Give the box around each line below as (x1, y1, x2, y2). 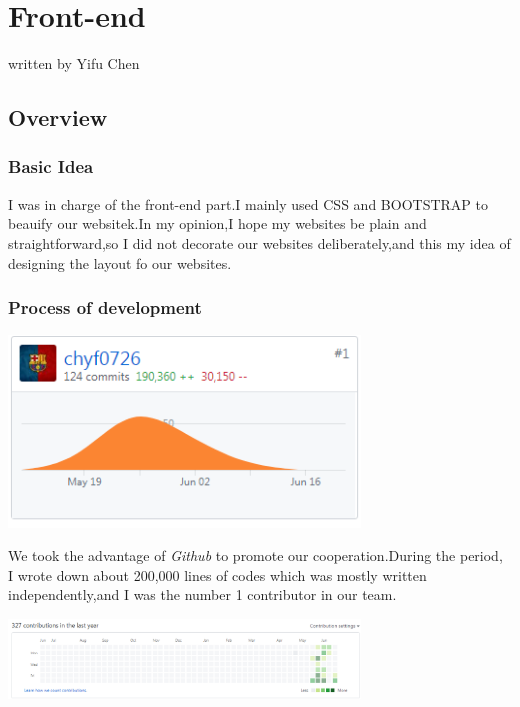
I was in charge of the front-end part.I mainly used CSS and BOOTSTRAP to (8, 193, 488, 214)
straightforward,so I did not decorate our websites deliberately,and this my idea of (8, 232, 511, 253)
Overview (8, 102, 108, 133)
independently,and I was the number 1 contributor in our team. (8, 584, 397, 605)
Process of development (8, 295, 202, 320)
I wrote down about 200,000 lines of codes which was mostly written (8, 564, 427, 585)
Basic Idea (8, 154, 94, 179)
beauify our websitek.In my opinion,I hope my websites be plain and (8, 213, 427, 234)
